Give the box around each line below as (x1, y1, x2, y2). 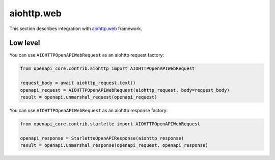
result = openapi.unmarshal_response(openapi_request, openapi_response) (20, 143, 208, 148)
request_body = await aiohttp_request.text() (20, 80, 136, 86)
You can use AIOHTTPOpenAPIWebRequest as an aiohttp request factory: (9, 52, 164, 58)
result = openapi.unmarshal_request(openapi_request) (20, 94, 157, 100)
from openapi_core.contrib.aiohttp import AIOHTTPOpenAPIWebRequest (20, 66, 195, 71)
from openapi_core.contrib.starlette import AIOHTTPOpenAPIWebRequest (20, 121, 201, 127)
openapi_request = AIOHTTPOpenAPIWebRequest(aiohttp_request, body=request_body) (20, 87, 230, 93)
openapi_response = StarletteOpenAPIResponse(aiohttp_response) (20, 135, 184, 141)
